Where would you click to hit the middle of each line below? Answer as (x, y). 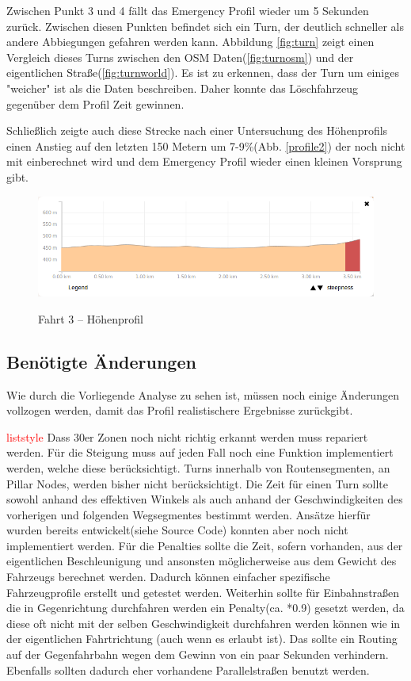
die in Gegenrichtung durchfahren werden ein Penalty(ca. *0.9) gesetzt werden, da (205, 608)
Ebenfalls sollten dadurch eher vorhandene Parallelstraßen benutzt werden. (188, 670)
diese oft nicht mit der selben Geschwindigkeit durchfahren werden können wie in (204, 623)
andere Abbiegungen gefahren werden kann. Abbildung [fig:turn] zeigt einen (190, 42)
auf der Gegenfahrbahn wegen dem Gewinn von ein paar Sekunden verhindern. (198, 654)
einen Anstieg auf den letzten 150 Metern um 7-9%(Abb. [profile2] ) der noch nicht (206, 145)
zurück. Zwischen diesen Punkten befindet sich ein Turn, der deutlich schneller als (205, 26)
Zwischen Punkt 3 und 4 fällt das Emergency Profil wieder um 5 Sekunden (188, 10)
